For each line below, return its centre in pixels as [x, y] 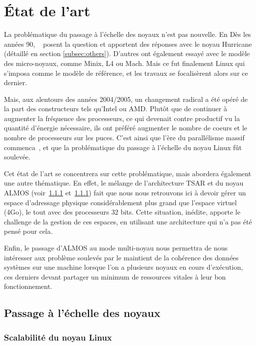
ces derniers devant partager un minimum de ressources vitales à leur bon [115, 276]
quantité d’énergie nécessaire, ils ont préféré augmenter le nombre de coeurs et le [126, 128]
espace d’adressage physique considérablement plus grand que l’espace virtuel [120, 202]
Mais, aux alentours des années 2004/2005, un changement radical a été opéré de [126, 99]
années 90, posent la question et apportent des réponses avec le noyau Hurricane [128, 44]
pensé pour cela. [28, 231]
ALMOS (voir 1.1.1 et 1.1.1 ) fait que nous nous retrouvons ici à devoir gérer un [125, 193]
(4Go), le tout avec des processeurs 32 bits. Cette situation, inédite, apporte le [122, 212]
